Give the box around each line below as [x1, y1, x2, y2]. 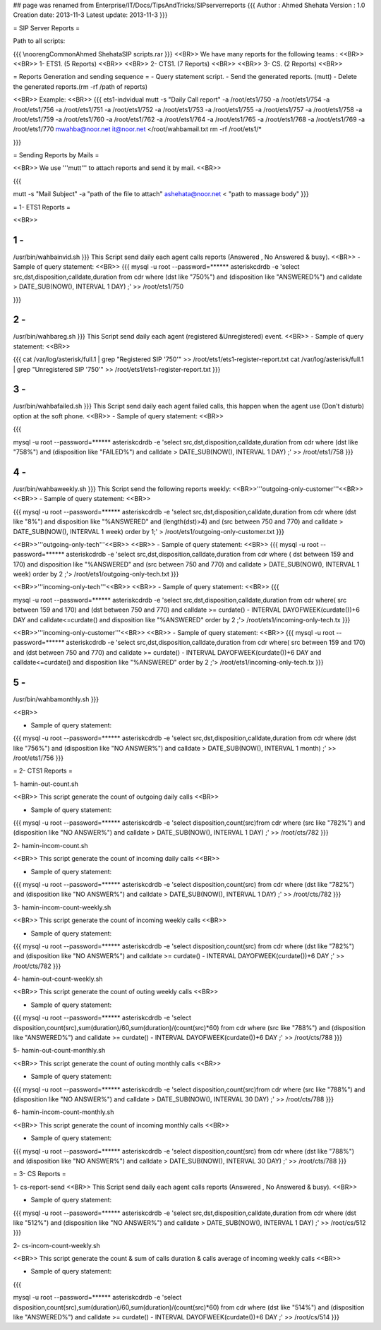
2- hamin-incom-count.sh [13, 841, 88, 850]
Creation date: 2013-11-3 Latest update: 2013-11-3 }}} [13, 11, 168, 19]
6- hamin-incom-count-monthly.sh [13, 1108, 114, 1116]
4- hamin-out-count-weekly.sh [13, 974, 103, 984]
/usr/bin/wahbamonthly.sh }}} [13, 695, 99, 703]
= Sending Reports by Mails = [13, 151, 99, 159]
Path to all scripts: [13, 37, 66, 45]
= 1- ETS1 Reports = [13, 202, 71, 211]
